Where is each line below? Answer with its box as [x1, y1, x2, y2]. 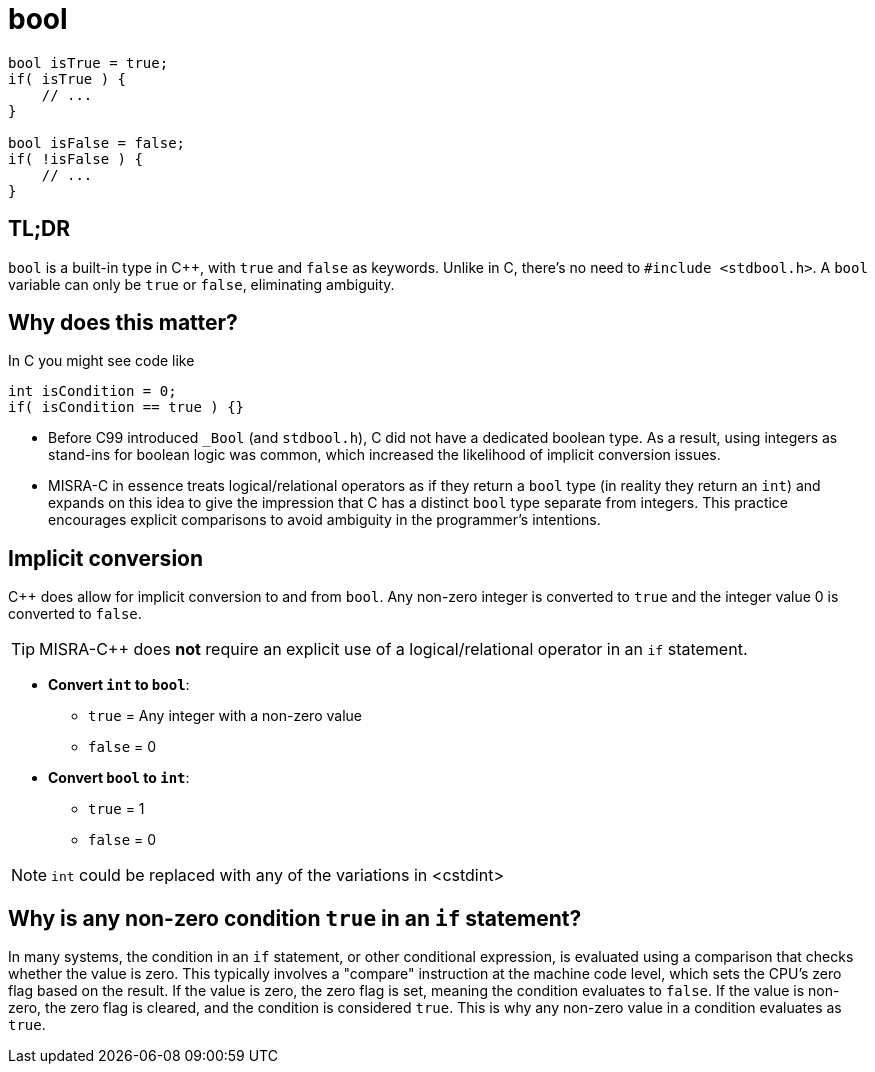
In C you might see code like [8, 352, 195, 370]
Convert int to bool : [48, 676, 190, 694]
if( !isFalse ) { [8, 150, 143, 167]
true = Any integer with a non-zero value [88, 707, 362, 725]
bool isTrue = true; [8, 54, 169, 71]
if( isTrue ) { [8, 70, 127, 87]
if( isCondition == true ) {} [8, 399, 245, 416]
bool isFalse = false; [8, 134, 186, 151]
